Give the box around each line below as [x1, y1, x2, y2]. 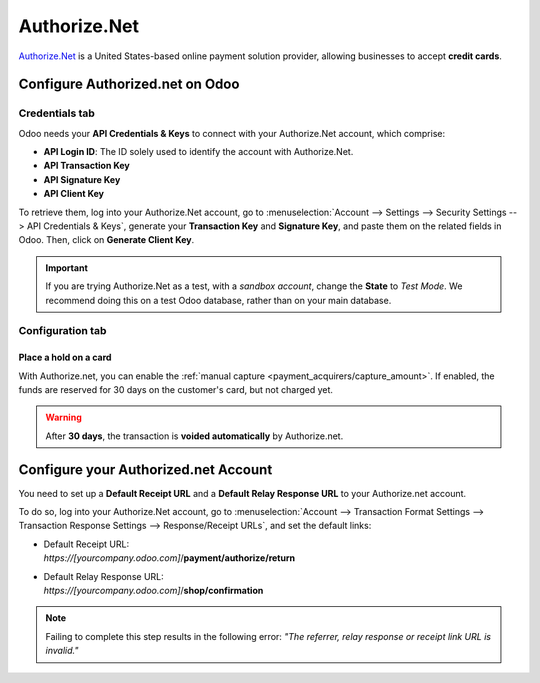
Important [45, 261, 89, 274]
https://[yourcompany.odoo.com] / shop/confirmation [43, 584, 264, 596]
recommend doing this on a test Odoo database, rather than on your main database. [45, 294, 392, 306]
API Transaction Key [43, 160, 130, 172]
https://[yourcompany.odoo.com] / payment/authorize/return [43, 552, 295, 564]
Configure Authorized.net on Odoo [18, 76, 240, 93]
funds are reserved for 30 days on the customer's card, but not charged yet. [18, 383, 334, 395]
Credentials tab [18, 106, 95, 120]
